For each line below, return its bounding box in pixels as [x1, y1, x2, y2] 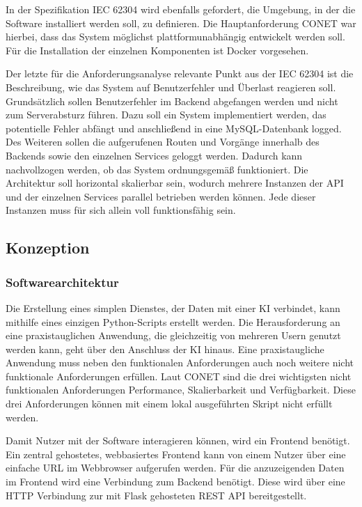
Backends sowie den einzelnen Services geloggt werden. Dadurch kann [6, 148, 303, 162]
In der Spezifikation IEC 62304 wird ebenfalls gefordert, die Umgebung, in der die [6, 2, 356, 16]
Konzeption [6, 237, 90, 258]
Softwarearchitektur [6, 273, 119, 290]
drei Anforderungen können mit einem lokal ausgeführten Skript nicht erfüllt [6, 396, 333, 411]
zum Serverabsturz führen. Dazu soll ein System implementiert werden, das [6, 107, 326, 122]
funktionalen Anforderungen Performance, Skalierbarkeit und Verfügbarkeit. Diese [6, 382, 356, 397]
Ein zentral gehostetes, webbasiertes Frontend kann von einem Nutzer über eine [6, 446, 346, 461]
